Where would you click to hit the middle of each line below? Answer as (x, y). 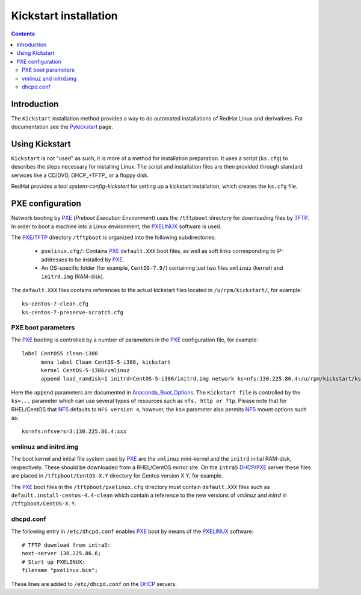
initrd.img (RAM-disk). (73, 276)
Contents (23, 34)
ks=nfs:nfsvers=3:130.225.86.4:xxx (74, 431)
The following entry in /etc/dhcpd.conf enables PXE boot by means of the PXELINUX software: (132, 531)
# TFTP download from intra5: (66, 545)
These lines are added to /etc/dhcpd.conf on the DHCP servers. (94, 584)
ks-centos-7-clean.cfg (55, 304)
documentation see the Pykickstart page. (62, 127)
